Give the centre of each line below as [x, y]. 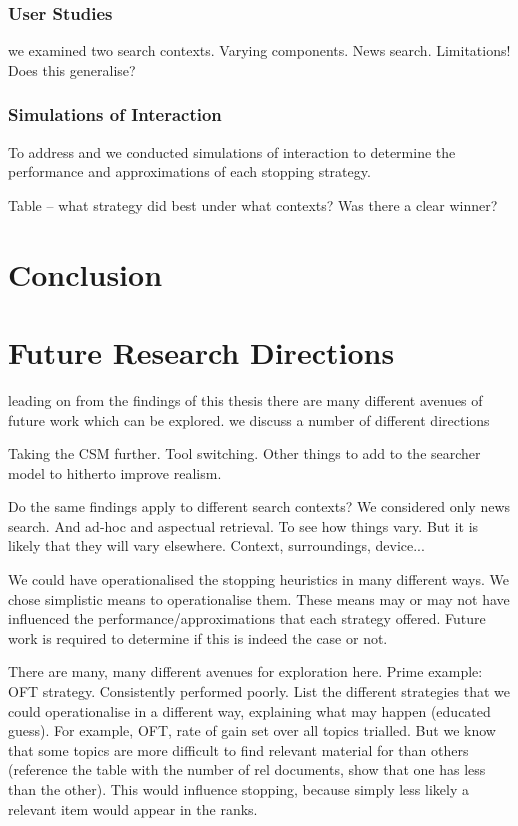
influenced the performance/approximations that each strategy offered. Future [247, 618]
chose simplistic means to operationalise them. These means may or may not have [259, 598]
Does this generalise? [72, 69]
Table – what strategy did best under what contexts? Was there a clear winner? [253, 204]
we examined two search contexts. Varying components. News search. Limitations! [259, 50]
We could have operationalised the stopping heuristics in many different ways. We [259, 579]
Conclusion [85, 273]
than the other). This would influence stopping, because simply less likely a [238, 789]
